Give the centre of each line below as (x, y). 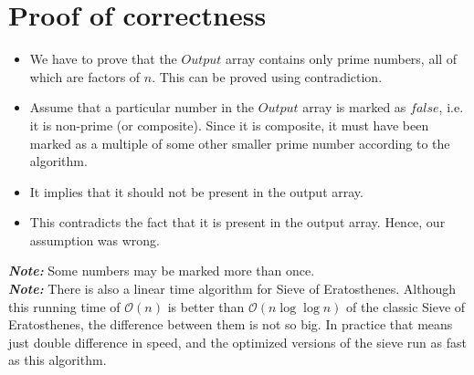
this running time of (64, 306)
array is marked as (354, 107)
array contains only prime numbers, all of (342, 59)
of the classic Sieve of (406, 306)
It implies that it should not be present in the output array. (196, 191)
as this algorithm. (58, 360)
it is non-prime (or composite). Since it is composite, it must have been (229, 125)
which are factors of (85, 76)
